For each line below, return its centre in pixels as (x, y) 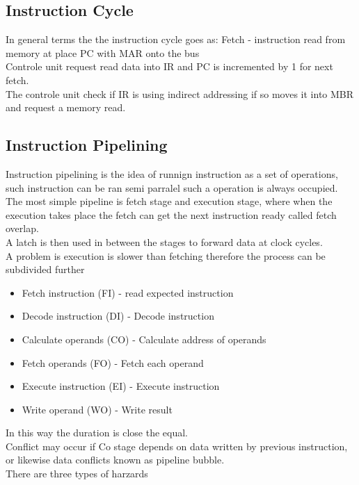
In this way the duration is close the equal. (97, 433)
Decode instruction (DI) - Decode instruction (118, 316)
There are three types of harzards (77, 474)
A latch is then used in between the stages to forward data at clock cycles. (164, 241)
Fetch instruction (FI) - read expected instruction (128, 292)
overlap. (22, 228)
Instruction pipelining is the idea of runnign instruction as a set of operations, (172, 173)
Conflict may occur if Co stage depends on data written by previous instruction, (177, 446)
